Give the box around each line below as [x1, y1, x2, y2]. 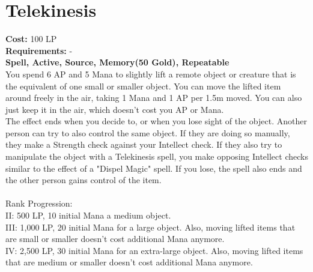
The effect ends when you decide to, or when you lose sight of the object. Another [5, 115, 307, 127]
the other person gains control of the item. [5, 174, 162, 186]
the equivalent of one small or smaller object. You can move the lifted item [5, 79, 281, 92]
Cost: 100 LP [5, 32, 57, 45]
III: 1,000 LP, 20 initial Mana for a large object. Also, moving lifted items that [5, 220, 296, 233]
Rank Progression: [5, 197, 73, 210]
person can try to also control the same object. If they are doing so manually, [5, 126, 290, 139]
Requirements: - [5, 44, 73, 56]
